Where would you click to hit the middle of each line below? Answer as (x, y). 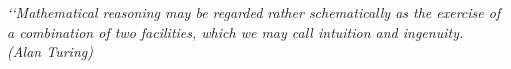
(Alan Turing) (50, 51)
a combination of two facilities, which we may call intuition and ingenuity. (235, 31)
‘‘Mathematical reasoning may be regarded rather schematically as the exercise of (254, 12)
